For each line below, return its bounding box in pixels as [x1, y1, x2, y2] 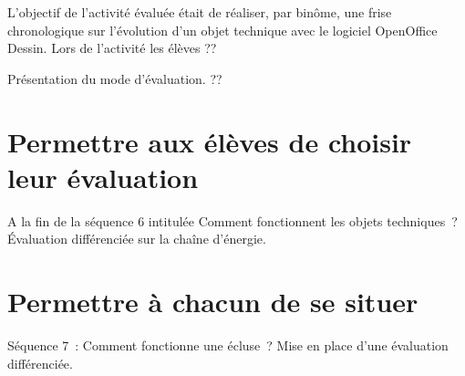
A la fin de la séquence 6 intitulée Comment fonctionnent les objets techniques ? [7, 211, 458, 230]
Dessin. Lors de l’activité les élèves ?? [7, 38, 217, 57]
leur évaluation [7, 158, 199, 195]
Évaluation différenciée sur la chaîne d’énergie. [7, 229, 266, 248]
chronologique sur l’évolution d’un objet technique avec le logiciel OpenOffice [7, 20, 438, 39]
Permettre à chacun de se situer [7, 283, 418, 320]
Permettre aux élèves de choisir [7, 122, 412, 160]
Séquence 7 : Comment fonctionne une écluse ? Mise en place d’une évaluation [7, 336, 449, 354]
